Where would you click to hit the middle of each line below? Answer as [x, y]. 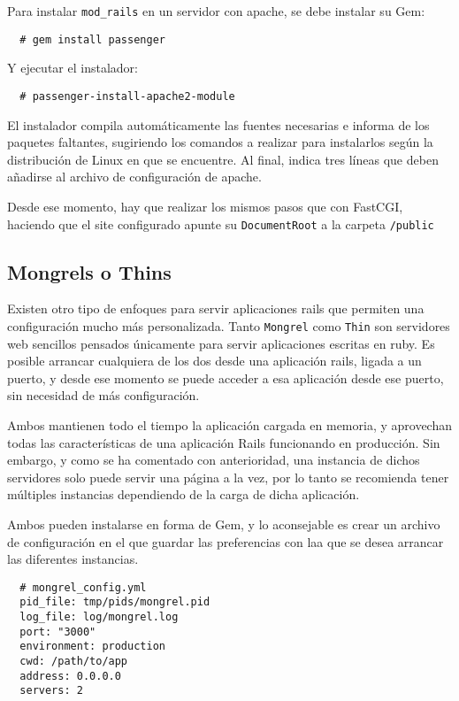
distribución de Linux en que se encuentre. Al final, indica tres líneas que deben [223, 159]
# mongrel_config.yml [83, 587]
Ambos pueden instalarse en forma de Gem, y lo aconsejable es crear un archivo [224, 524]
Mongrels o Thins [89, 271]
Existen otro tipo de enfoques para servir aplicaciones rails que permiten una [216, 308]
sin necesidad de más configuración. [103, 395]
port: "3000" [58, 632]
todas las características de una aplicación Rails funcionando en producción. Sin [224, 442]
